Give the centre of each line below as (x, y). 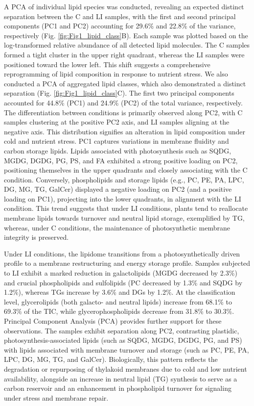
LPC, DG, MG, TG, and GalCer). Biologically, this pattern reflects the (111, 359)
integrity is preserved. (36, 237)
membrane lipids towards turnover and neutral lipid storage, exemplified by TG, (124, 218)
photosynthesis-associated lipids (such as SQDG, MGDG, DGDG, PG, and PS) (123, 340)
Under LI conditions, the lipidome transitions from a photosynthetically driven (122, 253)
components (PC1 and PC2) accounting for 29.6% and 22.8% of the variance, (120, 26)
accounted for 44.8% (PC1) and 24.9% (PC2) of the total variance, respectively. (123, 102)
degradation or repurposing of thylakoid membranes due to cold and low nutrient (126, 368)
